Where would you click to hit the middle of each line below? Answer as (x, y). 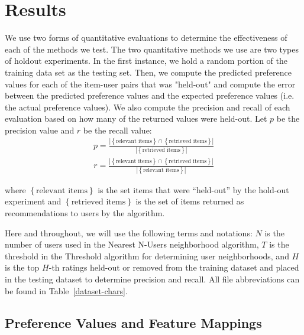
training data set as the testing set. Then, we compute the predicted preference (148, 72)
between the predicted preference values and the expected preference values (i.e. (150, 95)
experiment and (33, 201)
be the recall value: (117, 130)
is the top (22, 267)
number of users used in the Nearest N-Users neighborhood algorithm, (132, 244)
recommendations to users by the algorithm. (85, 212)
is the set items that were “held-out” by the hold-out (193, 189)
